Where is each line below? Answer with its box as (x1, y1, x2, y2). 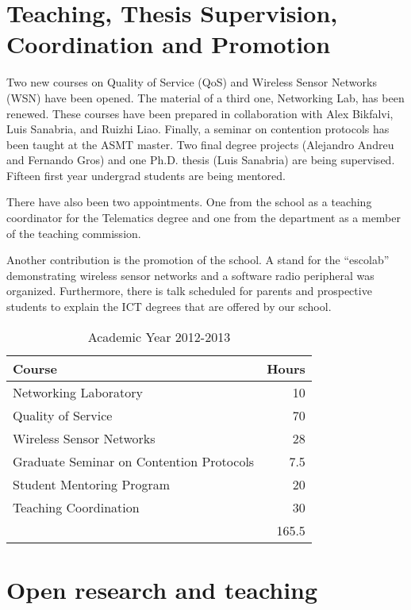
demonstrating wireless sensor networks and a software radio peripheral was (6, 267, 375, 283)
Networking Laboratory (13, 382, 143, 401)
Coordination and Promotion (6, 28, 331, 60)
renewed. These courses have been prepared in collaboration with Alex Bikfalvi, (6, 105, 394, 121)
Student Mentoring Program (13, 474, 171, 493)
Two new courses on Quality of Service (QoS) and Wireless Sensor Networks (6, 74, 377, 90)
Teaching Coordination (13, 497, 140, 516)
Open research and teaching (6, 573, 318, 605)
